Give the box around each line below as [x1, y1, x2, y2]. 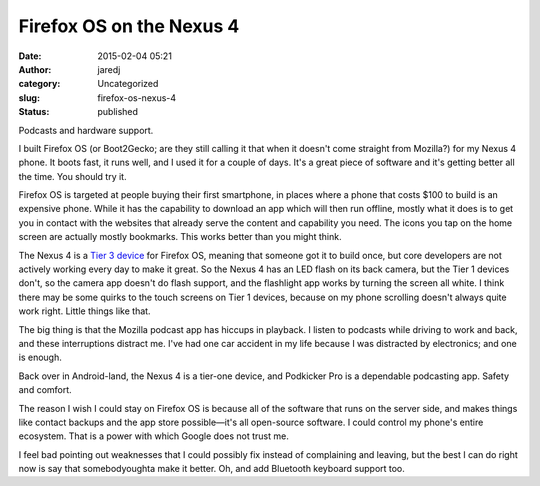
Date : [18, 50, 42, 62]
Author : [18, 63, 52, 75]
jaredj [97, 63, 121, 75]
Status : [18, 106, 50, 118]
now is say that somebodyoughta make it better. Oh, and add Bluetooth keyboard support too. [18, 463, 405, 475]
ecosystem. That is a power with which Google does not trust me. [18, 430, 289, 442]
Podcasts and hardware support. [18, 124, 154, 136]
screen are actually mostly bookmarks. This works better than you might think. [18, 231, 342, 243]
